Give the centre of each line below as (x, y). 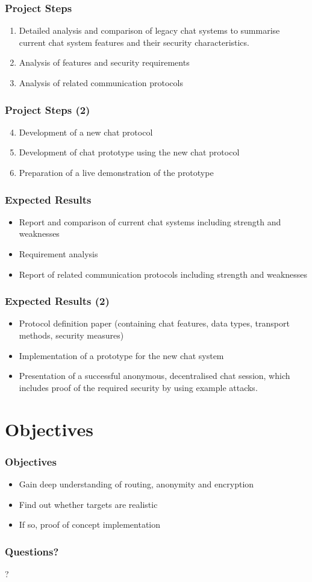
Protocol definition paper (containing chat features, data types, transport (154, 323)
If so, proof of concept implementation (90, 524)
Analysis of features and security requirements (104, 62)
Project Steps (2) (48, 109)
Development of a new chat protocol (86, 132)
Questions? (32, 551)
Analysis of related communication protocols (101, 83)
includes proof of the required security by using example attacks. (138, 387)
